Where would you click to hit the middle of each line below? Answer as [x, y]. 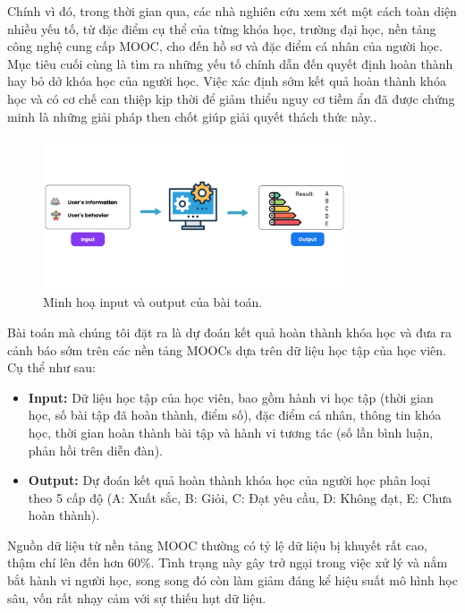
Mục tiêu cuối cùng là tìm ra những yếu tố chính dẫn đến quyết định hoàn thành [230, 63]
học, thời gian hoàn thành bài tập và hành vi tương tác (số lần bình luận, [231, 432]
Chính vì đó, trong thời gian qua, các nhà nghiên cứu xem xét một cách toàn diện [232, 11]
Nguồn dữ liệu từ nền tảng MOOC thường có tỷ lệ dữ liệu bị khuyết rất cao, [217, 545]
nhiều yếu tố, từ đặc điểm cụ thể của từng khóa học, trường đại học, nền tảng [222, 28]
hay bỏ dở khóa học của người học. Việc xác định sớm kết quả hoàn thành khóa [227, 81]
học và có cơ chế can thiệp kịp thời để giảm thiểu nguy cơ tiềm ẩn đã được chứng [231, 98]
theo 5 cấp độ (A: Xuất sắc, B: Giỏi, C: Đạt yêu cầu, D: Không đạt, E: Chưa [240, 497]
